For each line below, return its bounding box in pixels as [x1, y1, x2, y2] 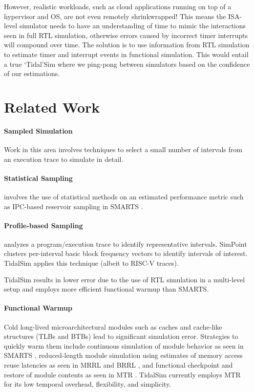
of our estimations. [4, 68, 60, 78]
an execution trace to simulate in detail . [4, 154, 124, 164]
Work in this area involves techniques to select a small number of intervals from [4, 144, 242, 154]
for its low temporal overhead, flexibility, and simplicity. [4, 379, 171, 389]
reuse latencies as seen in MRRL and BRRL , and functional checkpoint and [4, 360, 233, 370]
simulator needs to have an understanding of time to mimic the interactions [19, 20, 246, 31]
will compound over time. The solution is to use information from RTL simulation [4, 39, 250, 50]
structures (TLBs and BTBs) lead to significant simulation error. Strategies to [4, 331, 238, 341]
